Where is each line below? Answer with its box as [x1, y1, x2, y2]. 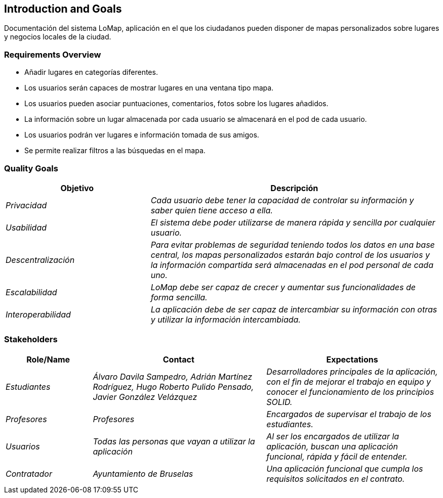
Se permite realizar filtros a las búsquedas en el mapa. [24, 146, 206, 155]
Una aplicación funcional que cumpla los [266, 463, 423, 474]
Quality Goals [4, 163, 58, 173]
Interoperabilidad [6, 309, 71, 320]
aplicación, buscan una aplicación [266, 441, 398, 451]
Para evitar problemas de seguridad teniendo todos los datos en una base [150, 239, 435, 250]
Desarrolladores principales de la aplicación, [266, 366, 438, 377]
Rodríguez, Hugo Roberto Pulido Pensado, [93, 381, 254, 392]
